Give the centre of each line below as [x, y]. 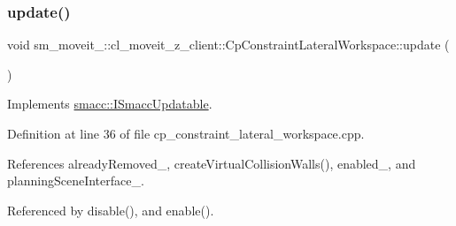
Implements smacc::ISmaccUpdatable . [110, 104]
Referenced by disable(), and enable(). [111, 210]
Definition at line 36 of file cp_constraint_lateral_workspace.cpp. [186, 133]
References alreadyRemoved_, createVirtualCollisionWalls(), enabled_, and [212, 163]
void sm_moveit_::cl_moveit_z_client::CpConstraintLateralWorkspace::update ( [228, 45]
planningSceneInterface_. [76, 181]
